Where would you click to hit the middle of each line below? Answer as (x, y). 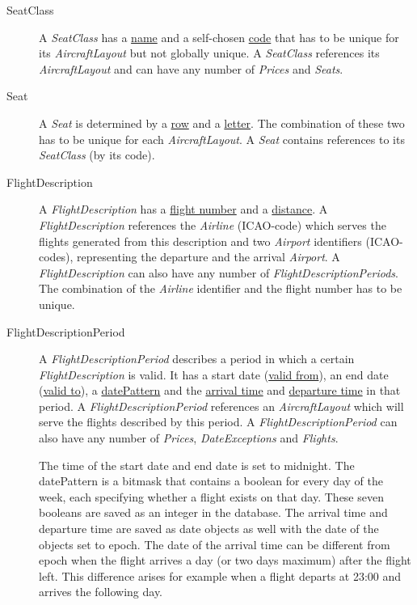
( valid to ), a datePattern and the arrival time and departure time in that (220, 390)
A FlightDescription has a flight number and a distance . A (183, 209)
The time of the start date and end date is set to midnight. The (197, 465)
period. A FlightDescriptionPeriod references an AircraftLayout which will (221, 406)
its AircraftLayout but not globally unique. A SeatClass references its (209, 53)
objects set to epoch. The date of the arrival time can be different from (215, 544)
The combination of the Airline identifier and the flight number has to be (221, 288)
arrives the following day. (101, 592)
